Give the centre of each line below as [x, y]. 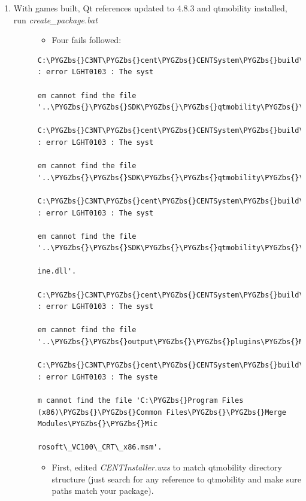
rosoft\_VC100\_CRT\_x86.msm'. [100, 447]
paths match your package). [103, 491]
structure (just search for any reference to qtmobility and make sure [176, 479]
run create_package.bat [55, 19]
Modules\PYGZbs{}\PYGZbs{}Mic [98, 424]
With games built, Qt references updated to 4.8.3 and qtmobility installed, [150, 8]
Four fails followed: [87, 40]
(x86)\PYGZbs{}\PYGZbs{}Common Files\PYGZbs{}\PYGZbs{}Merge [162, 412]
